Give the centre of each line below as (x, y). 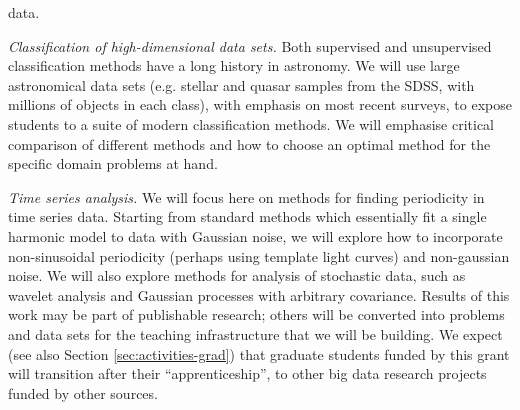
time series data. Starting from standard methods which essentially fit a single (247, 216)
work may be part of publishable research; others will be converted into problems (256, 314)
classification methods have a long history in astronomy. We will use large (234, 65)
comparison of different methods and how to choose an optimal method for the (249, 143)
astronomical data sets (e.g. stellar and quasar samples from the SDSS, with (241, 84)
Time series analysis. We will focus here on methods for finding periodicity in (246, 196)
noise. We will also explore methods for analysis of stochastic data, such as (237, 275)
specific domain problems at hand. (113, 163)
